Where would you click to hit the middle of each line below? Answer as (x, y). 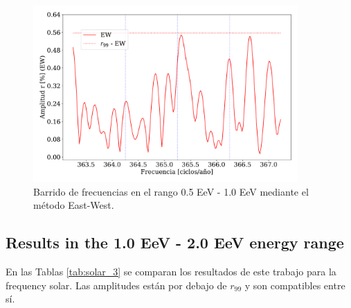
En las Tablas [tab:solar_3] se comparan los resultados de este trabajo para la (171, 272)
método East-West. (74, 205)
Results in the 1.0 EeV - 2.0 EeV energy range (175, 242)
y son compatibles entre (295, 285)
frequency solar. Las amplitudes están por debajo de (116, 285)
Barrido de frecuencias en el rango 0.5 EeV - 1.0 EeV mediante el (171, 191)
